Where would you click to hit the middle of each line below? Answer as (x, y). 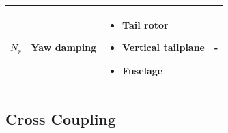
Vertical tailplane (163, 47)
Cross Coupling (61, 119)
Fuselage (143, 70)
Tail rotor (145, 24)
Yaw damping (64, 47)
